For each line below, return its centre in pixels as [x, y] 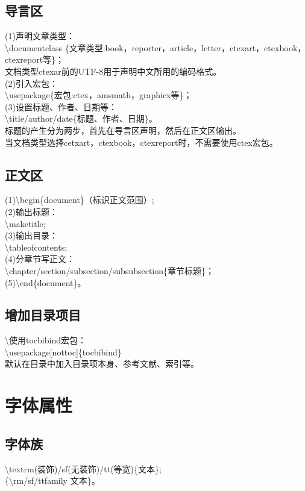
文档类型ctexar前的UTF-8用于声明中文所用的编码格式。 [113, 71]
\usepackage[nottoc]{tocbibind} [63, 352]
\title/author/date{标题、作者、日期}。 [81, 118]
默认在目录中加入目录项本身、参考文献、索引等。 [102, 364]
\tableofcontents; [36, 247]
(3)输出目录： [31, 235]
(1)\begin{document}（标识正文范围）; [80, 200]
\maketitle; [25, 223]
